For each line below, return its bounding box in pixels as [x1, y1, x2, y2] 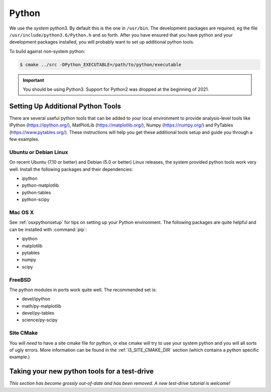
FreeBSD [9, 276, 31, 283]
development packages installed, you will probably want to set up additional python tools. [9, 39, 195, 45]
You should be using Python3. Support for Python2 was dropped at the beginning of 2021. [23, 86, 209, 92]
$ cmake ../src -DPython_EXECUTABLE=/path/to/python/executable [20, 62, 182, 67]
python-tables [22, 189, 51, 195]
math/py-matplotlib [22, 303, 62, 309]
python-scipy [22, 196, 50, 203]
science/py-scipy [22, 317, 58, 323]
